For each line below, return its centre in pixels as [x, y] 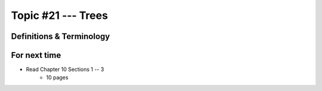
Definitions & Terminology [61, 36]
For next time [36, 55]
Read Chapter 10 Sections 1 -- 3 [65, 69]
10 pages [57, 77]
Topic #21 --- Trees [60, 15]
